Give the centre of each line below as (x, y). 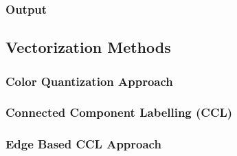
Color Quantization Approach (89, 81)
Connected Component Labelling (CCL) (119, 112)
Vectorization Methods (88, 47)
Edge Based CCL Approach (83, 144)
